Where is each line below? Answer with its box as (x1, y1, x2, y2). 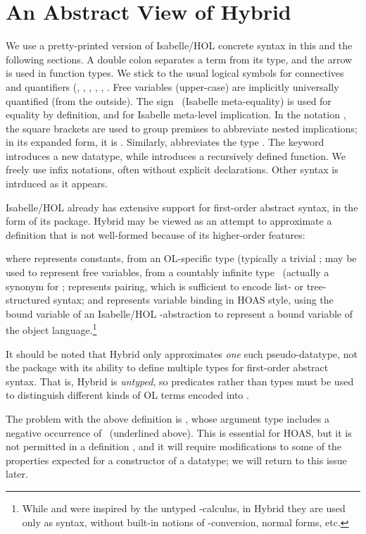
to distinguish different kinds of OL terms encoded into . (6, 387, 249, 402)
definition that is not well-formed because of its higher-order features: (6, 227, 305, 242)
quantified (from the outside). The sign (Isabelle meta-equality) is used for (6, 93, 332, 108)
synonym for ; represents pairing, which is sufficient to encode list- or (6, 278, 303, 293)
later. (6, 466, 28, 481)
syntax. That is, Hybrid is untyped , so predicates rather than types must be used (6, 373, 354, 388)
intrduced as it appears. (6, 176, 108, 191)
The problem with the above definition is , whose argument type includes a (6, 411, 329, 426)
